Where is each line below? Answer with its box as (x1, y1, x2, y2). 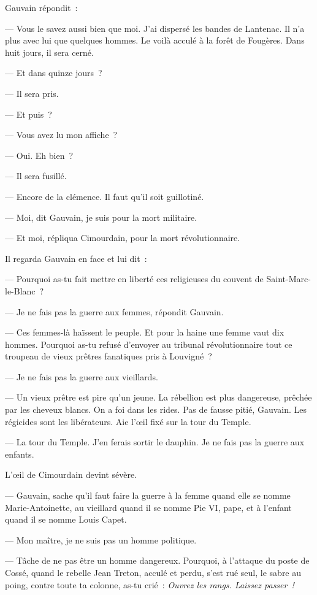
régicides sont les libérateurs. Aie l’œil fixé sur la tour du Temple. (5, 415, 251, 428)
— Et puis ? (5, 107, 52, 120)
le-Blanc (5, 284, 36, 297)
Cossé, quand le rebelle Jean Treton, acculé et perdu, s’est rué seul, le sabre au (5, 566, 302, 578)
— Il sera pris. (5, 86, 59, 99)
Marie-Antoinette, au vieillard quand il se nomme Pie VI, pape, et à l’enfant (5, 501, 292, 513)
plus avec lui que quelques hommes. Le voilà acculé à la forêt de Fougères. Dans (5, 34, 305, 47)
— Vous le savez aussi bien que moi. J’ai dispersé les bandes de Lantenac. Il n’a (5, 21, 305, 34)
